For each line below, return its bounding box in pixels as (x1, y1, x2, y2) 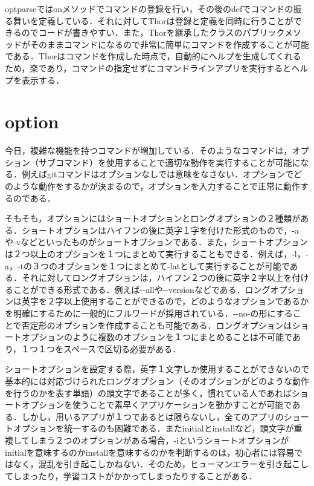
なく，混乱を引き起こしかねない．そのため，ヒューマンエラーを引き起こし (13, 458, 309, 470)
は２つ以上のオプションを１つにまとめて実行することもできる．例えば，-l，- (5, 248, 309, 260)
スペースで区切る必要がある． (63, 342, 181, 355)
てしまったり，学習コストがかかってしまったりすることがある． (5, 469, 257, 482)
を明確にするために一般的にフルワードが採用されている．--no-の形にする (5, 307, 293, 319)
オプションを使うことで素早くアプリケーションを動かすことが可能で (21, 398, 292, 411)
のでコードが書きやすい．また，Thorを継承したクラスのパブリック (21, 26, 284, 39)
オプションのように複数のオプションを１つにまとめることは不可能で (21, 330, 292, 343)
